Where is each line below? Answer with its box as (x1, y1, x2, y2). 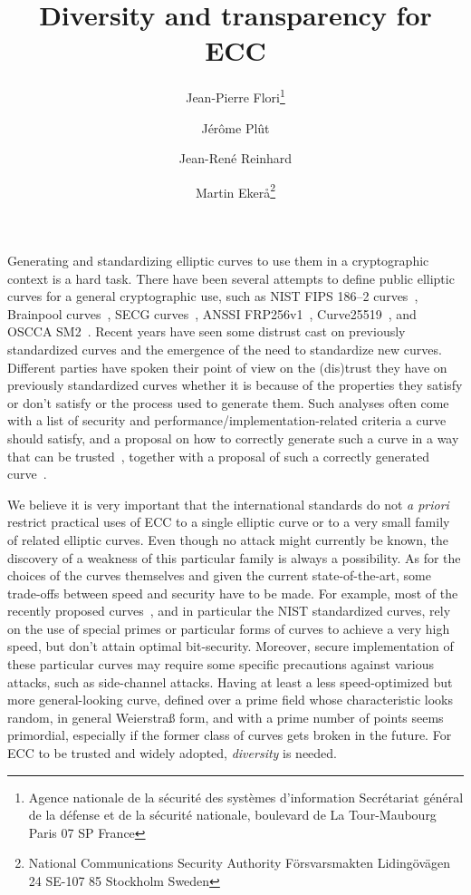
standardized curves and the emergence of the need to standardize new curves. (7, 339, 442, 358)
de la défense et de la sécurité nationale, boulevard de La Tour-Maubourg (28, 805, 437, 824)
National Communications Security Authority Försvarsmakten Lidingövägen (28, 853, 451, 872)
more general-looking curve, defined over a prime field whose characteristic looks (7, 690, 454, 709)
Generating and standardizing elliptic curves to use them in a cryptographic (7, 251, 429, 269)
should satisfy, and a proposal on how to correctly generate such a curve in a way (7, 428, 459, 447)
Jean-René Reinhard (178, 149, 293, 168)
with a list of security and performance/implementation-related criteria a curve (7, 411, 447, 430)
